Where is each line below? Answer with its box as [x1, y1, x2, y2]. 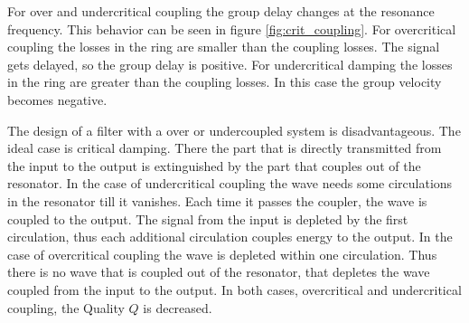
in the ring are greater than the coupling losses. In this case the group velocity [7, 72, 442, 91]
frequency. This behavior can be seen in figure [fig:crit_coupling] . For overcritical [7, 19, 456, 38]
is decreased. [143, 298, 212, 317]
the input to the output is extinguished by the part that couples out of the [7, 156, 421, 175]
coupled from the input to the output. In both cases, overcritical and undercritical [7, 280, 462, 299]
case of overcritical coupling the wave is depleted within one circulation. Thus [7, 244, 437, 263]
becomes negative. [7, 90, 108, 109]
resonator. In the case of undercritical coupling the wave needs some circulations [7, 174, 453, 193]
